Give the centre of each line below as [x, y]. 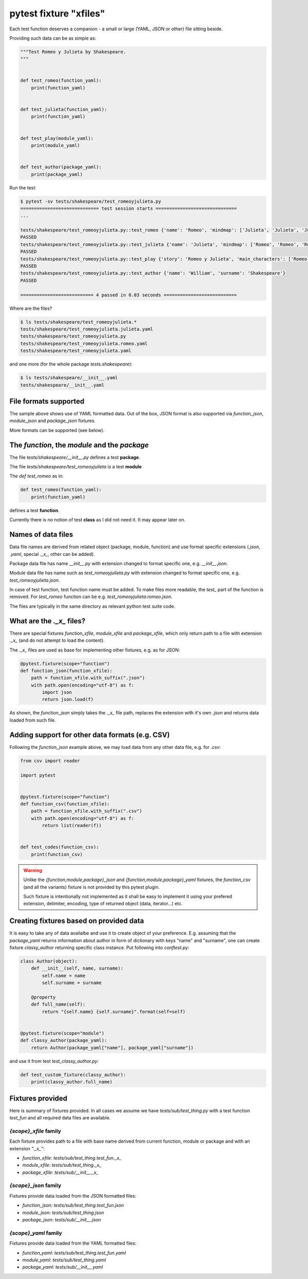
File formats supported [47, 401]
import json [57, 693]
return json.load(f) [68, 699]
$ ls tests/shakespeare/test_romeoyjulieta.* [79, 322]
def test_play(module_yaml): [57, 138]
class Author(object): [49, 961]
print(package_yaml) [57, 174]
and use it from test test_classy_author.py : [54, 1061]
